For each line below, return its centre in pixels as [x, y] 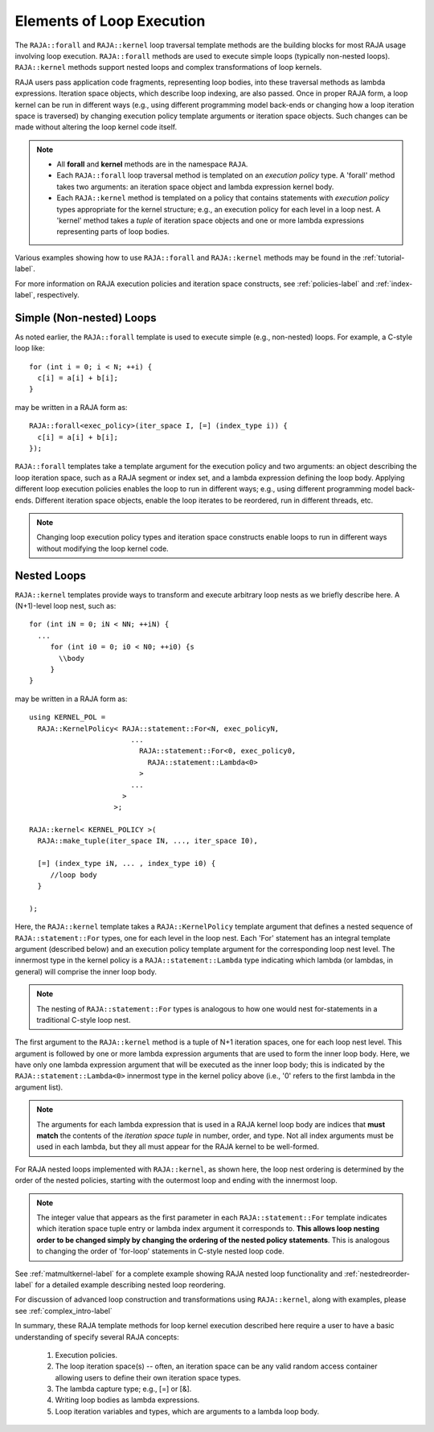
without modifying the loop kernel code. [102, 548]
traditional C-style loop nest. [84, 1020]
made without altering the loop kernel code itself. [96, 127]
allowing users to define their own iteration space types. [148, 1377]
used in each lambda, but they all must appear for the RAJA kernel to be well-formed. [178, 1147]
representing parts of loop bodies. [113, 232]
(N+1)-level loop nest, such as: [66, 606]
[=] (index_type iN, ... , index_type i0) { [127, 864]
